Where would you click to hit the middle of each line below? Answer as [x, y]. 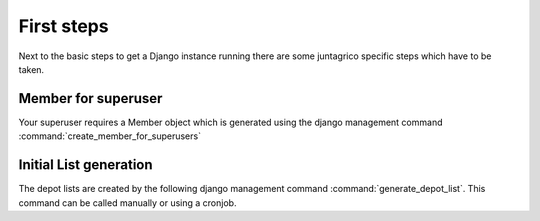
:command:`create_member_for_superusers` [110, 136]
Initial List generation [86, 165]
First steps [63, 26]
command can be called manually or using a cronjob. [127, 202]
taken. [31, 69]
